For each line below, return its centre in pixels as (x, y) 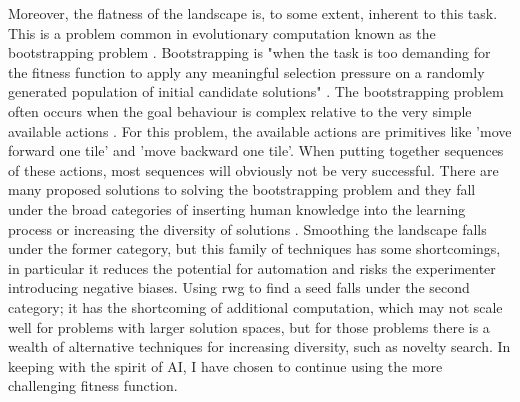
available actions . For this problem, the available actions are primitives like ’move (260, 130)
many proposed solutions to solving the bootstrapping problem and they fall (242, 189)
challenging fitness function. (93, 385)
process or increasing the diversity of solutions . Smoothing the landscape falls (247, 228)
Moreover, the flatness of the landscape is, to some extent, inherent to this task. (253, 13)
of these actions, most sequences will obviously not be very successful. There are (253, 169)
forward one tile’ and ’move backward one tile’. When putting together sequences (256, 150)
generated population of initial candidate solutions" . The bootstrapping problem (256, 91)
